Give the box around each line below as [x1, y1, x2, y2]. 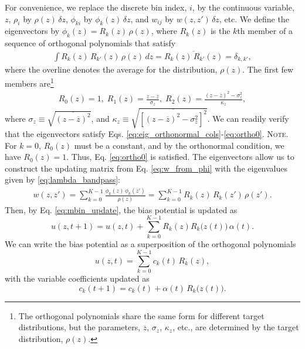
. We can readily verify [207, 112, 289, 124]
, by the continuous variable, [192, 1, 294, 13]
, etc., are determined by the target [172, 321, 299, 333]
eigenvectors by [5, 25, 60, 37]
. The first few [242, 63, 294, 76]
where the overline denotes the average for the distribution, [5, 63, 218, 76]
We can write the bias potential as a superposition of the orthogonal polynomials [5, 238, 296, 250]
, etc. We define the [219, 12, 289, 25]
